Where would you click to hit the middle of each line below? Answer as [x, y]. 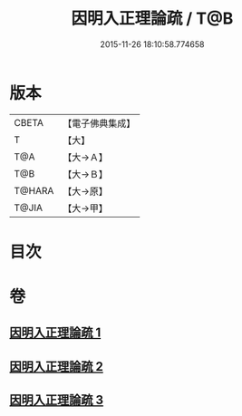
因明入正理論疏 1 [55, 333]
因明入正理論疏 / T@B [152, 19]
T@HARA [34, 190]
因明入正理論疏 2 [57, 367]
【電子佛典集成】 [99, 123]
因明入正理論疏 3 [57, 400]
